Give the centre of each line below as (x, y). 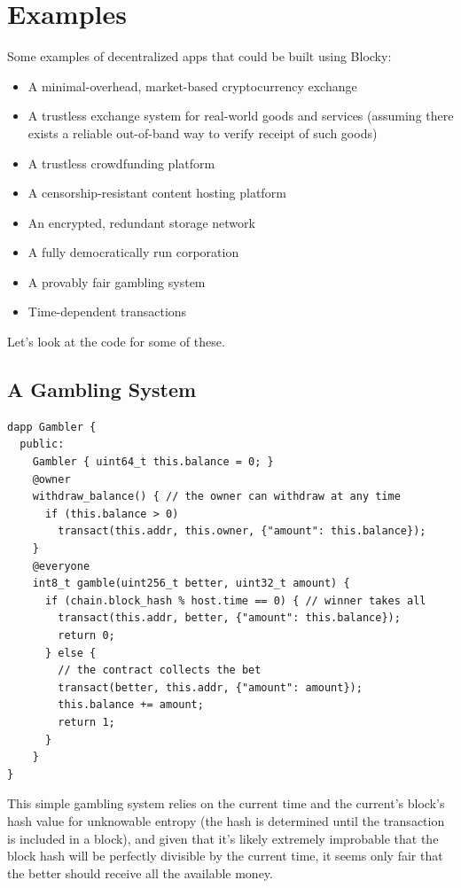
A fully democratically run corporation (133, 252)
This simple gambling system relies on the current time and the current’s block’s (226, 803)
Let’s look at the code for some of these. (116, 342)
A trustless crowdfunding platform (121, 163)
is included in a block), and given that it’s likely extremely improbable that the (223, 838)
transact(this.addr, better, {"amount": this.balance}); (229, 618)
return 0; (86, 635)
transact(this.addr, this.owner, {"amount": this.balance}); (242, 531)
